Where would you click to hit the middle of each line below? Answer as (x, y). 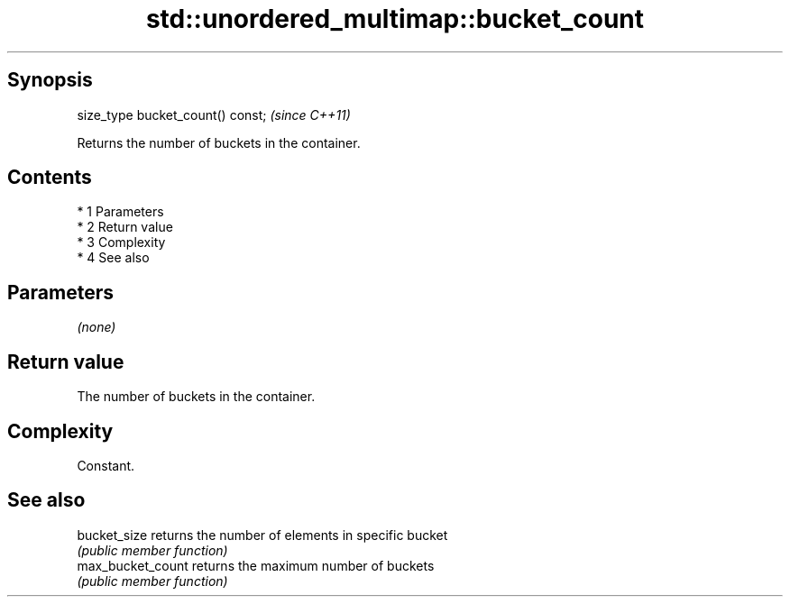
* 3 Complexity (121, 243)
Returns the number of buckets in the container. (219, 142)
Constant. (106, 465)
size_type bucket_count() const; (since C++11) (214, 114)
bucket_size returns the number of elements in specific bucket (262, 535)
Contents (50, 178)
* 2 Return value (125, 227)
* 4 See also (113, 258)
